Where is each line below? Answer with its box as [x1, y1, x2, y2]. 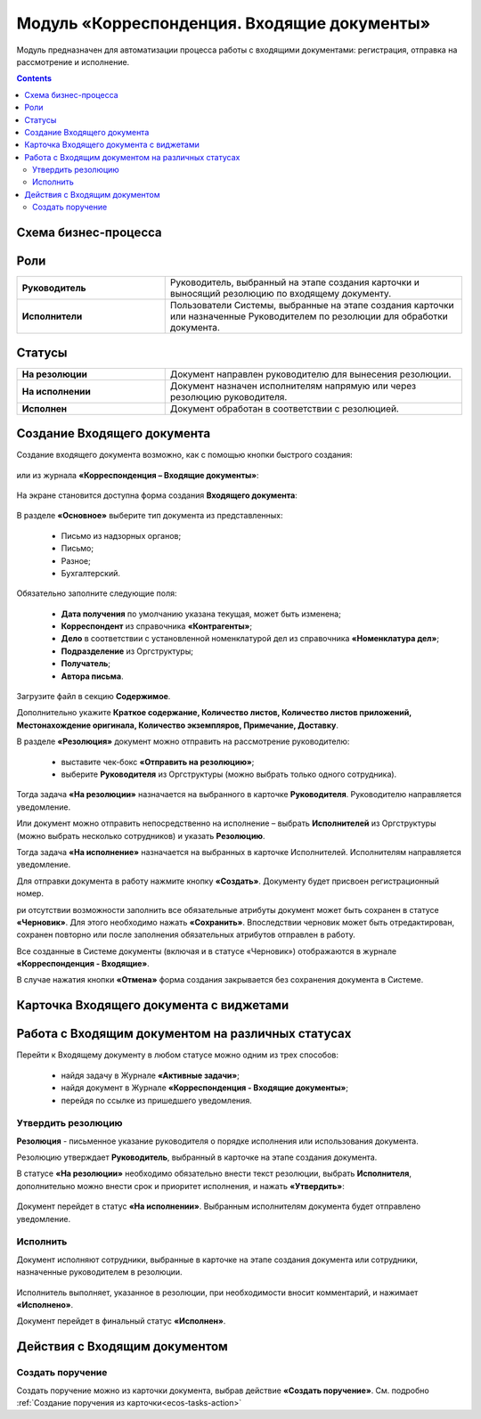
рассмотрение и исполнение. [16, 56, 130, 67]
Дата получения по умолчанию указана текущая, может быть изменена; [61, 608, 342, 619]
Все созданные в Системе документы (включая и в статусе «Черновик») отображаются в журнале [16, 945, 396, 957]
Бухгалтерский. [61, 567, 120, 578]
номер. [16, 888, 45, 899]
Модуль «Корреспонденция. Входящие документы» [16, 13, 431, 33]
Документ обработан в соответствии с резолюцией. [169, 402, 400, 414]
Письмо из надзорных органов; [61, 530, 182, 541]
